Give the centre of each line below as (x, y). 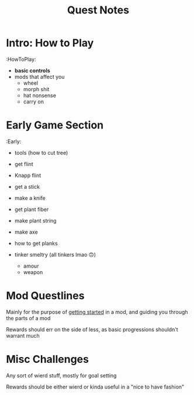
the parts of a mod (28, 318)
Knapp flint (28, 175)
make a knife (30, 198)
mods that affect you (39, 77)
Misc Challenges (48, 359)
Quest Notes (98, 10)
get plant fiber (32, 209)
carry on (34, 101)
